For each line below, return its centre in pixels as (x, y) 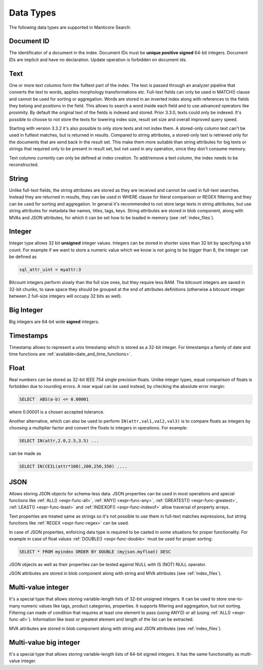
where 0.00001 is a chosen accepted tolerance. (57, 412)
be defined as (23, 257)
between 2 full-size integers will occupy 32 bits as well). (66, 296)
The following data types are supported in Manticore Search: (70, 27)
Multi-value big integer (45, 642)
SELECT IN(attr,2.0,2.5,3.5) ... (59, 441)
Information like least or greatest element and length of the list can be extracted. (113, 619)
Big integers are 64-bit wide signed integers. (54, 322)
